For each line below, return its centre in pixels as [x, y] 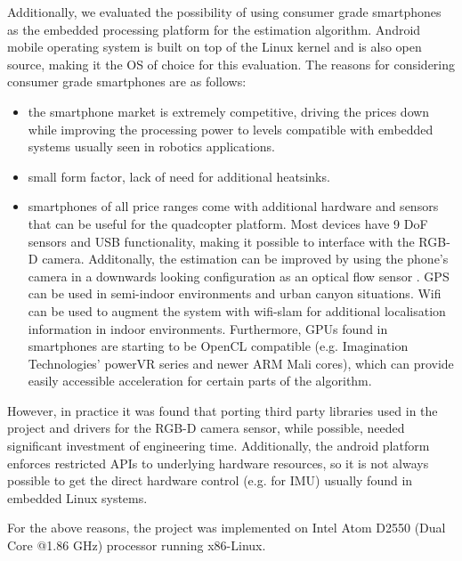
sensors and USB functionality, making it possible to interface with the [221, 241]
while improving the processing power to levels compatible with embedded [231, 129]
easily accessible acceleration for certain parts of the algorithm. [200, 381]
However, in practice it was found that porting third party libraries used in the [223, 410]
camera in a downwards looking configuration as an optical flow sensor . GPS [239, 276]
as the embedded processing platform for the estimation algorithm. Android [214, 29]
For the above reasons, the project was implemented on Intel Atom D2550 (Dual [227, 528]
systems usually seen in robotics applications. [151, 146]
